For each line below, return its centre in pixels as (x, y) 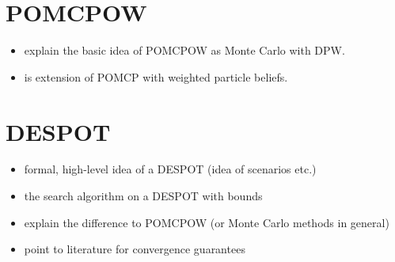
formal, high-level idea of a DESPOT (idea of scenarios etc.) (170, 169)
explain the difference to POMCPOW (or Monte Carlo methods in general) (207, 222)
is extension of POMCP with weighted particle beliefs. (156, 76)
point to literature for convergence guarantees (135, 249)
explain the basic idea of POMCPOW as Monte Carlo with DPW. (184, 50)
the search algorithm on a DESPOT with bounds (143, 196)
